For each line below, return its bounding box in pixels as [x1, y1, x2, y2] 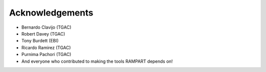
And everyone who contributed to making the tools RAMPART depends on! [21, 58, 173, 64]
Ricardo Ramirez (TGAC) [21, 44, 71, 51]
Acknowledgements [9, 7, 94, 18]
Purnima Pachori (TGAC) [21, 52, 71, 57]
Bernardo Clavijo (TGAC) [21, 24, 71, 30]
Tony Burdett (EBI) [21, 38, 59, 44]
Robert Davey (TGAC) [21, 31, 66, 36]
